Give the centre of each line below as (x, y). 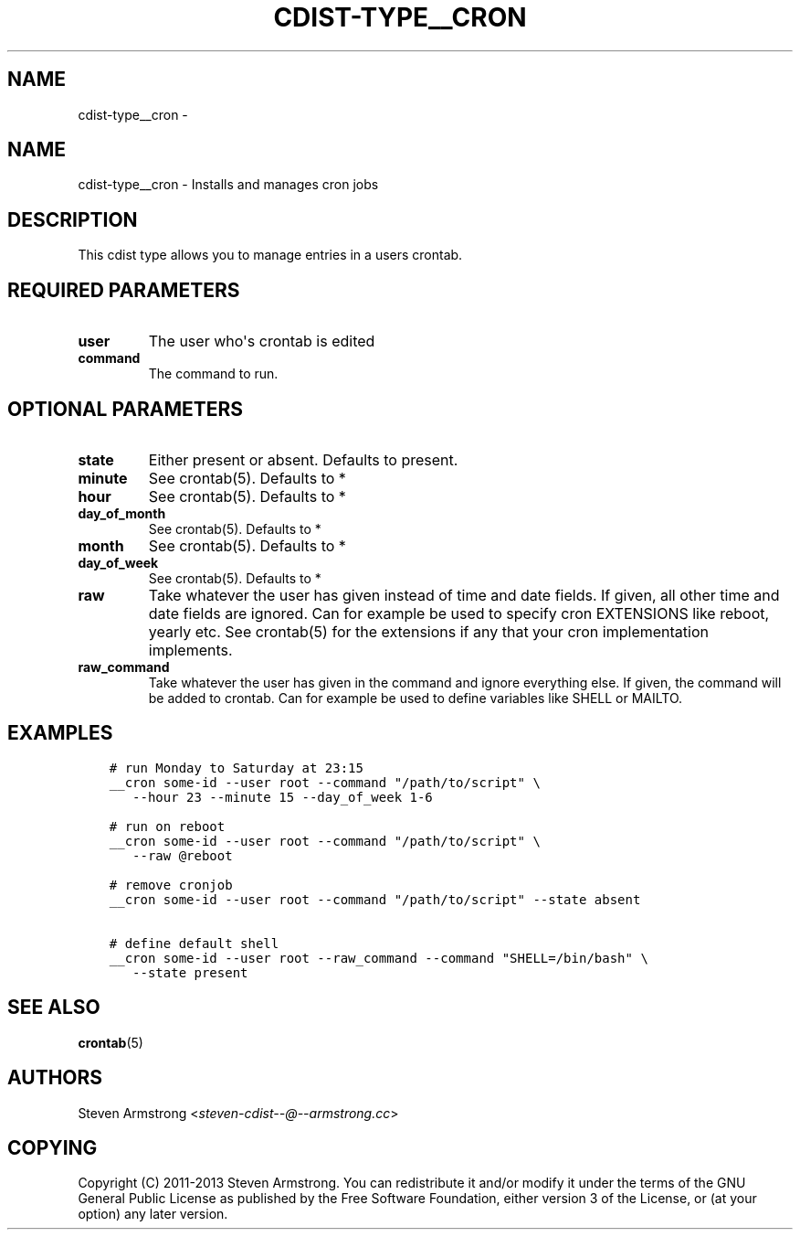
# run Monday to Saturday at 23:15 (236, 768)
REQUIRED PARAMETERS (124, 290)
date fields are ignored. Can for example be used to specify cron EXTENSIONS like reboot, (459, 613)
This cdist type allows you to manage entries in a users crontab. (270, 255)
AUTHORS (55, 1078)
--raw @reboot (183, 855)
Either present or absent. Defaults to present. (303, 459)
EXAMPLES (60, 733)
